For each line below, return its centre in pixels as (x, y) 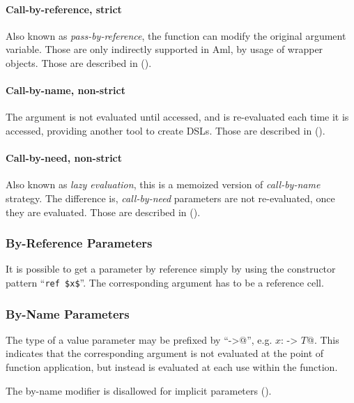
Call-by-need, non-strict (64, 158)
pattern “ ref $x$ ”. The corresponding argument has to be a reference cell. (165, 282)
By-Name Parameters (68, 313)
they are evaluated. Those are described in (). (103, 212)
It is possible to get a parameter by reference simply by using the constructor (171, 269)
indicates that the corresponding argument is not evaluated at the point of (165, 353)
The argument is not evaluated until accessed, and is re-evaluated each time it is (177, 117)
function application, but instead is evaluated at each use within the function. (172, 367)
